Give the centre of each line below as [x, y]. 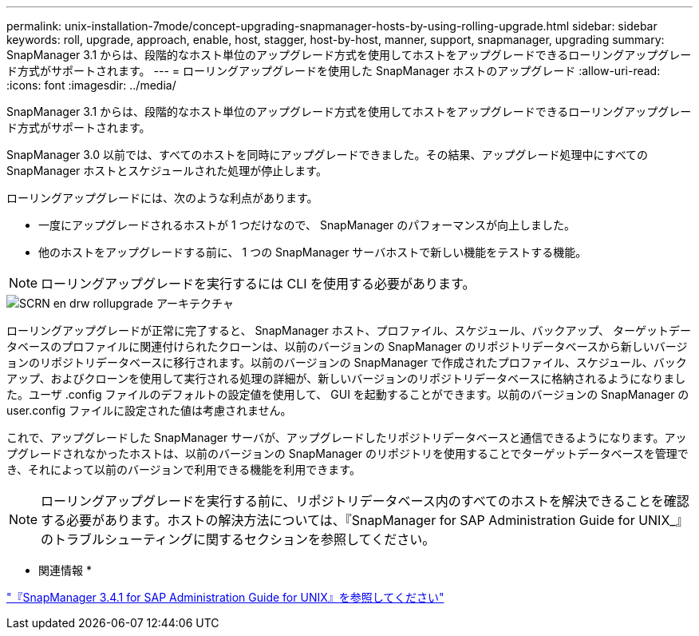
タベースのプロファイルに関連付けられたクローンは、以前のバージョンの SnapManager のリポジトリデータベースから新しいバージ [347, 346]
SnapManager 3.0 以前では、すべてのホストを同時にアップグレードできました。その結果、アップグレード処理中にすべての [328, 155]
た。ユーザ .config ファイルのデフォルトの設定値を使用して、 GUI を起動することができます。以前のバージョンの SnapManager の [348, 394]
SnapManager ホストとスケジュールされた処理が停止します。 [167, 171]
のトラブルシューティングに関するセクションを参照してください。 [238, 539]
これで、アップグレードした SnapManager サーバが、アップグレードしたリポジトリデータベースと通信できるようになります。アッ [347, 437]
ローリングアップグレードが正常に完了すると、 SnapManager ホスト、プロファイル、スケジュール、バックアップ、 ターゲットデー [349, 330]
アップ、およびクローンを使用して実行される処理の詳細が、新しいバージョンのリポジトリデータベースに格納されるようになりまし [346, 378]
